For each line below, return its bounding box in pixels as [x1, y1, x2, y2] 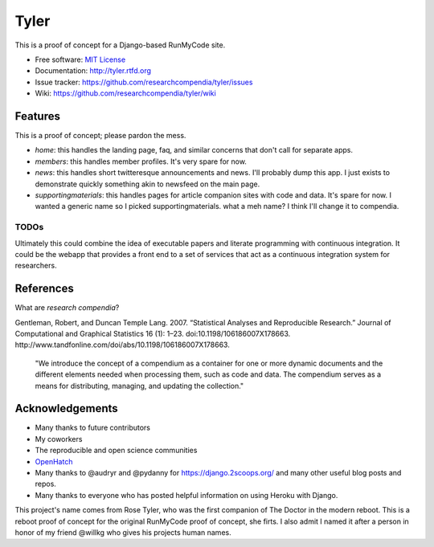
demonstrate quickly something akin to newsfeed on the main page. [35, 179, 260, 189]
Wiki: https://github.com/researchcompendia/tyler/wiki [35, 88, 216, 98]
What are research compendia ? [14, 303, 120, 312]
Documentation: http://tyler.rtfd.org [35, 66, 152, 76]
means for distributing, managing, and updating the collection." [35, 381, 244, 390]
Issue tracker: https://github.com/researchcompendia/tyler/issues [35, 77, 253, 87]
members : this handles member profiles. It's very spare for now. [35, 157, 247, 166]
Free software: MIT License [35, 55, 126, 64]
